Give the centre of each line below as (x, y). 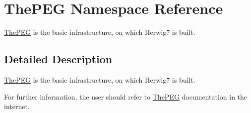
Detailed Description (58, 59)
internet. (17, 106)
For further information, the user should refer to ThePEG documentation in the (126, 96)
